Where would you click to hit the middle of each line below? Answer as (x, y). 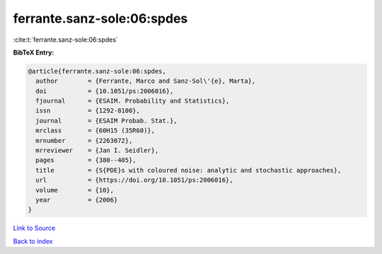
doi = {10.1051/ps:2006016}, (105, 91)
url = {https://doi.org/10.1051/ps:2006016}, (134, 180)
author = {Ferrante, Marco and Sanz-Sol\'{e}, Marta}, (146, 81)
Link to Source (34, 228)
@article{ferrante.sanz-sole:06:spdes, (97, 71)
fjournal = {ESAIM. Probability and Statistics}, (133, 101)
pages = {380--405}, (86, 160)
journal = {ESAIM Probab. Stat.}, (106, 121)
